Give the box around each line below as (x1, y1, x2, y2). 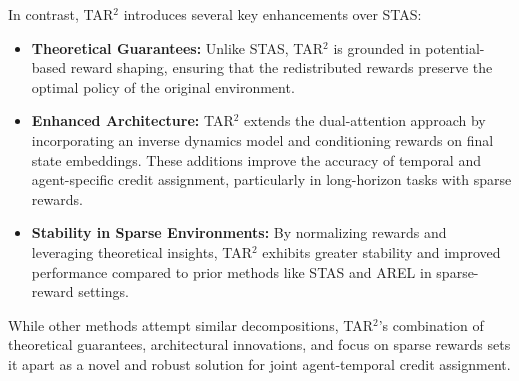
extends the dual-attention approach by (244, 110, 486, 131)
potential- (425, 37, 485, 58)
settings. (78, 281, 129, 302)
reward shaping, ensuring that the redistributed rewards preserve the (70, 57, 493, 78)
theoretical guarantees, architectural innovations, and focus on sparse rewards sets (8, 334, 511, 355)
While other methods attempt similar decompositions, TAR (8, 314, 373, 335)
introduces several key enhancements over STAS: (123, 4, 422, 24)
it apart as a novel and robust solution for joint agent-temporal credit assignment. (8, 353, 511, 374)
